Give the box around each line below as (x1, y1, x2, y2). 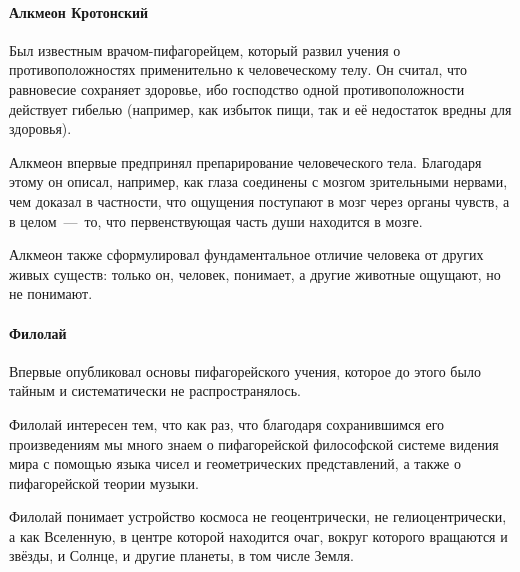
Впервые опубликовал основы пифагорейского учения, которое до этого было (9, 360, 481, 381)
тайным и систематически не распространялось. (9, 380, 301, 401)
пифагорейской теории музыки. (9, 472, 199, 493)
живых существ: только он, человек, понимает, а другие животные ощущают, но (9, 263, 501, 284)
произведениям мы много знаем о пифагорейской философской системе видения (9, 433, 499, 454)
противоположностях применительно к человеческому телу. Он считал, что (9, 59, 468, 80)
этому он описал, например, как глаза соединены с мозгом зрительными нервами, (9, 171, 508, 192)
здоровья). (9, 118, 72, 139)
